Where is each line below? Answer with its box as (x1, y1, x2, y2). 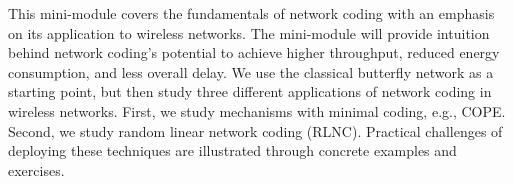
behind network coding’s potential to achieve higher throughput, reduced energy (8, 42, 500, 63)
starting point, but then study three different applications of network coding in (8, 81, 492, 102)
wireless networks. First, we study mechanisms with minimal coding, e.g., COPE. (8, 100, 506, 121)
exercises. (8, 159, 65, 180)
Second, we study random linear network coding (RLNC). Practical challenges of (8, 120, 503, 141)
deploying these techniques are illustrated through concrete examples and (8, 140, 457, 161)
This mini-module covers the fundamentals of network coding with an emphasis (8, 3, 495, 23)
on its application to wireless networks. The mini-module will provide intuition (8, 22, 490, 43)
